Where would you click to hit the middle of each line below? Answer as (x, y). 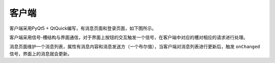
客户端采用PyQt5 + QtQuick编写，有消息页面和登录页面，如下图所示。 (83, 28)
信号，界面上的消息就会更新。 (41, 53)
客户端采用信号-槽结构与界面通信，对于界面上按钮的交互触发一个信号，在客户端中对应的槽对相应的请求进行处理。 (129, 37)
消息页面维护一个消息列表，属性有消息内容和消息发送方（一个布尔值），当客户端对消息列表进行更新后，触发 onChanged (135, 47)
